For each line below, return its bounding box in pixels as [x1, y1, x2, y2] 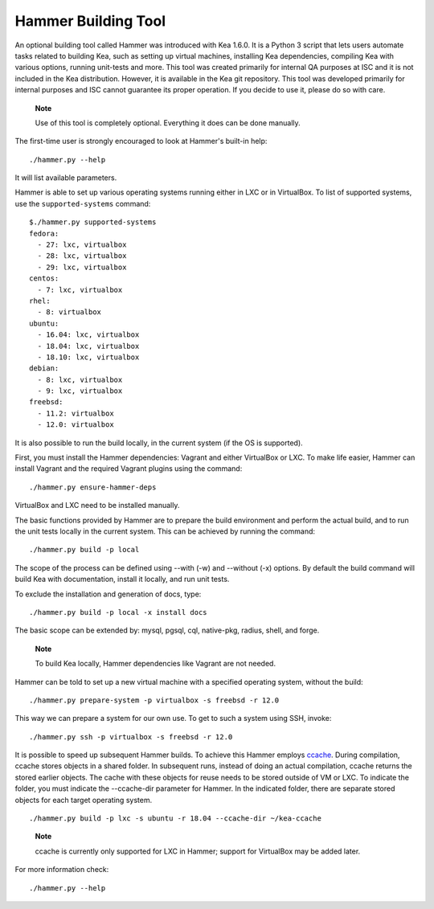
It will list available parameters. [14, 173, 117, 182]
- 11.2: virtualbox [37, 408, 114, 418]
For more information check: [14, 865, 109, 874]
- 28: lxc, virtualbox [37, 252, 127, 260]
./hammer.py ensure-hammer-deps [29, 482, 157, 492]
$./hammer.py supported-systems [29, 218, 157, 227]
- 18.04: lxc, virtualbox [37, 342, 140, 350]
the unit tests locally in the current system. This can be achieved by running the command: [14, 526, 316, 536]
